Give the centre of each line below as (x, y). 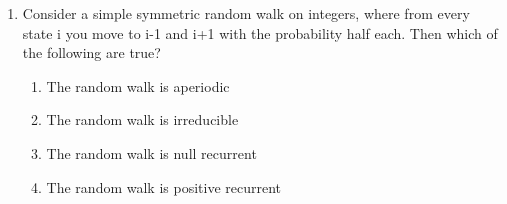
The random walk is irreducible (142, 119)
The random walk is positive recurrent (164, 186)
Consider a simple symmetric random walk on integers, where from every (246, 13)
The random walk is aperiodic (138, 85)
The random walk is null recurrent (151, 152)
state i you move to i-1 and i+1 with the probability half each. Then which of (260, 32)
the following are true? (91, 52)
